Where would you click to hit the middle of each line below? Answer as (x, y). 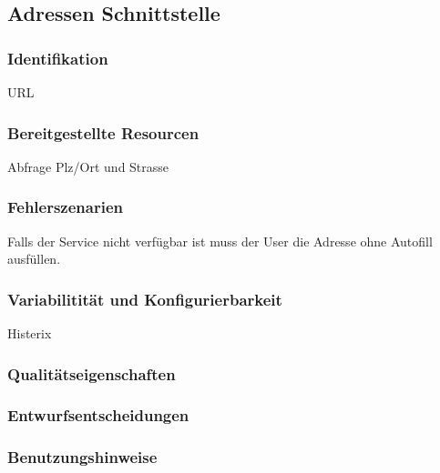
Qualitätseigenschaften (92, 373)
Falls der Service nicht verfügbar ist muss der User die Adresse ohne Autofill (220, 241)
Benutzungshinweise (82, 457)
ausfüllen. (34, 259)
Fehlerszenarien (65, 207)
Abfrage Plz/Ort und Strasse (88, 166)
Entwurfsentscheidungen (98, 415)
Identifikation (58, 58)
